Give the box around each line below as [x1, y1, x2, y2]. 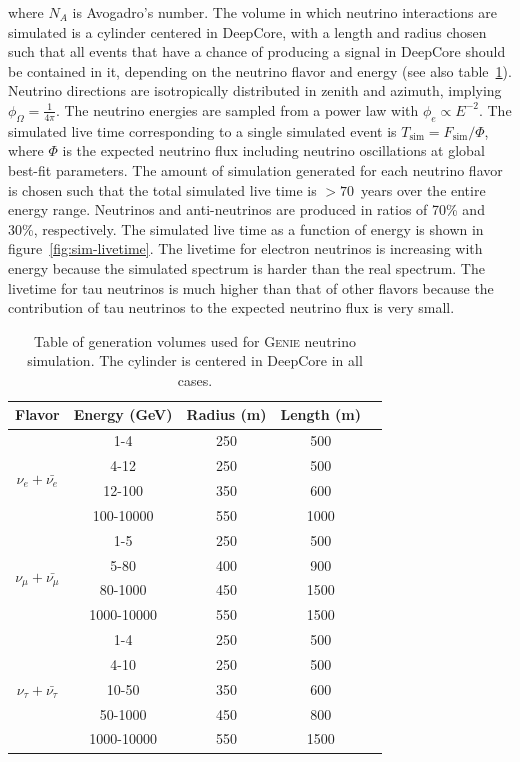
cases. [177, 369, 213, 390]
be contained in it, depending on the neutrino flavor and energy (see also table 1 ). [8, 60, 512, 81]
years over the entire [361, 179, 486, 200]
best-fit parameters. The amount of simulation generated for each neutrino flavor [8, 159, 503, 180]
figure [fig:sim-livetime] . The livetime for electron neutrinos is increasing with [8, 238, 483, 259]
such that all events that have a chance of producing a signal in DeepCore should [8, 41, 506, 62]
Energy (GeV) [73, 404, 173, 425]
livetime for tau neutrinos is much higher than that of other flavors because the [8, 277, 494, 298]
